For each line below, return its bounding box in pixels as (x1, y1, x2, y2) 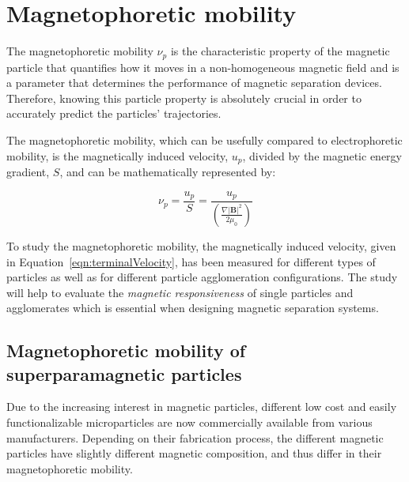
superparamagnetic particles (6, 361, 242, 386)
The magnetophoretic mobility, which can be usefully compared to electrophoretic (6, 131, 403, 148)
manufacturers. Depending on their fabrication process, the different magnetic (6, 429, 384, 446)
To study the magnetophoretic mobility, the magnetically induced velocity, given (6, 237, 396, 254)
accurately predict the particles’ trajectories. (6, 105, 222, 122)
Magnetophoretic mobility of (6, 338, 246, 363)
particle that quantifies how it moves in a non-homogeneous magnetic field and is (6, 58, 400, 75)
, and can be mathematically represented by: (59, 164, 276, 179)
